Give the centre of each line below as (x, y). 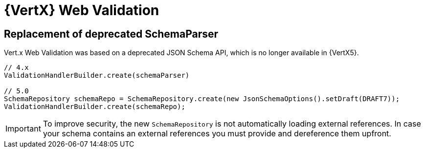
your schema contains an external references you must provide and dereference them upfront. (217, 134)
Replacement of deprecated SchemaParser (111, 34)
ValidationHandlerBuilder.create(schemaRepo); (95, 107)
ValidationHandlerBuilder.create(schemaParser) (97, 76)
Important (23, 129)
